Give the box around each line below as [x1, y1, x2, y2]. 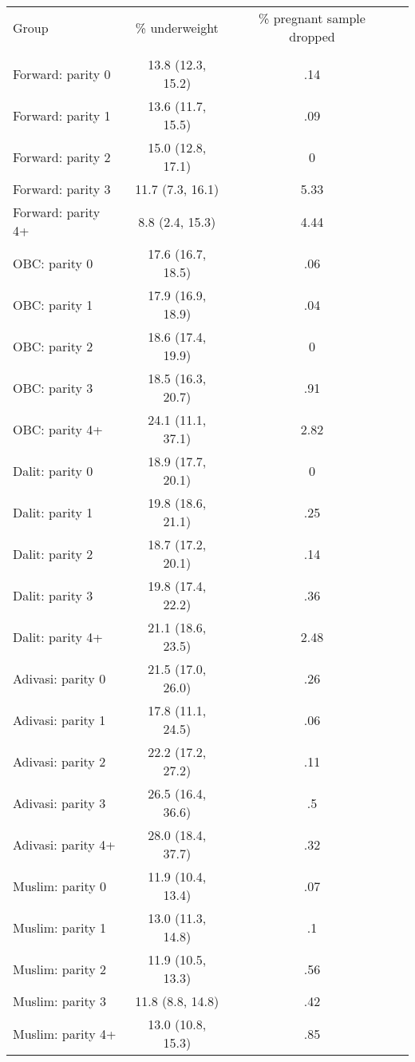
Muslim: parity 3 [13, 992, 107, 1010]
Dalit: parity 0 [13, 461, 93, 480]
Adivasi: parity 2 [13, 751, 106, 771]
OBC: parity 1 [13, 295, 93, 314]
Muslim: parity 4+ [13, 1024, 117, 1043]
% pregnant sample [259, 9, 366, 27]
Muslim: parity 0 [13, 876, 107, 895]
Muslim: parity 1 [13, 917, 107, 937]
